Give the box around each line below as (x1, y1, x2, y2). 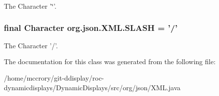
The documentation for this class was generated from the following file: (4, 56, 216, 67)
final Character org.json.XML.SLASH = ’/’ (4, 21, 178, 33)
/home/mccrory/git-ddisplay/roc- (4, 73, 104, 82)
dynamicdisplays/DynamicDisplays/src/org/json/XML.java (4, 82, 181, 92)
